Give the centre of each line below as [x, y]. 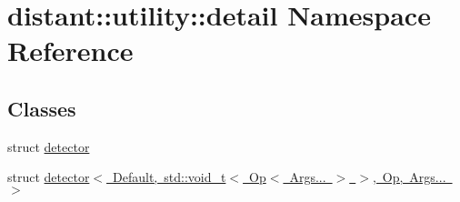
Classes [42, 108]
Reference [70, 50]
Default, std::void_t [170, 177]
